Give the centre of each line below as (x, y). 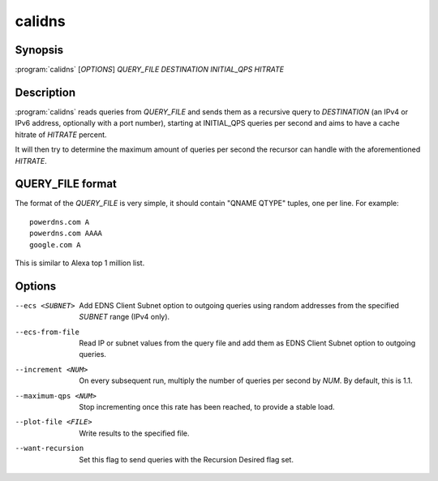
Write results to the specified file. (134, 433)
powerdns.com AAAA (66, 234)
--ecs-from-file (47, 332)
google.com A (55, 245)
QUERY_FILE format (66, 184)
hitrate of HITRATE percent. (61, 135)
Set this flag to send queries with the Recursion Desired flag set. (186, 459)
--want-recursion (49, 449)
